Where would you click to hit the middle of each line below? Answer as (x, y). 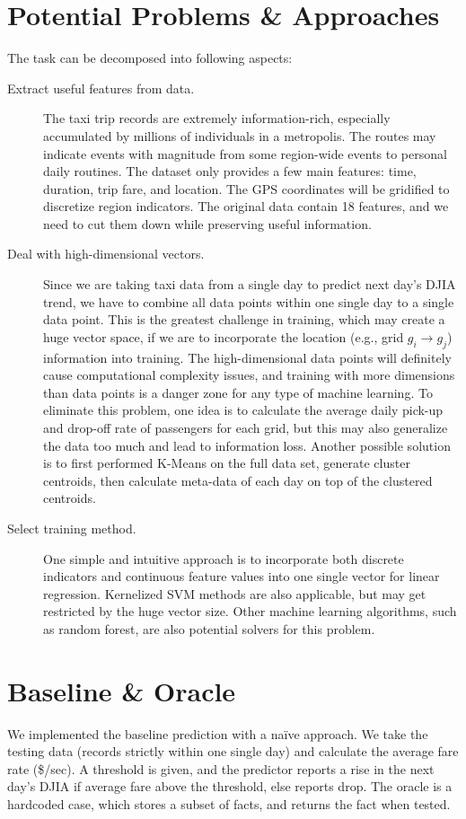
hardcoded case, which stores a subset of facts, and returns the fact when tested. (229, 804)
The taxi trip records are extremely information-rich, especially (217, 118)
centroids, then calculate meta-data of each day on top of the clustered (238, 480)
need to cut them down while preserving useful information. (207, 223)
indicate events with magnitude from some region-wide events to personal (245, 153)
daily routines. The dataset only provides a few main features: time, (230, 171)
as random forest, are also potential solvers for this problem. (209, 628)
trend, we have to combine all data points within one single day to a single (249, 301)
